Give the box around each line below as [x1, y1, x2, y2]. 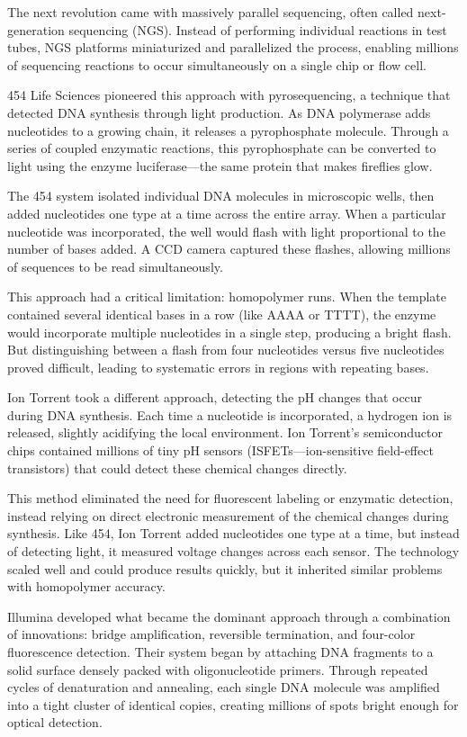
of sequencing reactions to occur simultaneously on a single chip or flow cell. [7, 55, 427, 74]
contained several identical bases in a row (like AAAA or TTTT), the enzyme [7, 304, 436, 323]
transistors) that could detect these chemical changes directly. [7, 458, 347, 477]
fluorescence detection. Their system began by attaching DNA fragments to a [7, 643, 434, 661]
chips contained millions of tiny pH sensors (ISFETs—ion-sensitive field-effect [7, 441, 434, 460]
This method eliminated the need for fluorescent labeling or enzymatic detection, [7, 489, 454, 508]
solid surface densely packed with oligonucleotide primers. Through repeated [7, 660, 428, 679]
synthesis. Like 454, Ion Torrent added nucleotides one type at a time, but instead [7, 524, 460, 543]
